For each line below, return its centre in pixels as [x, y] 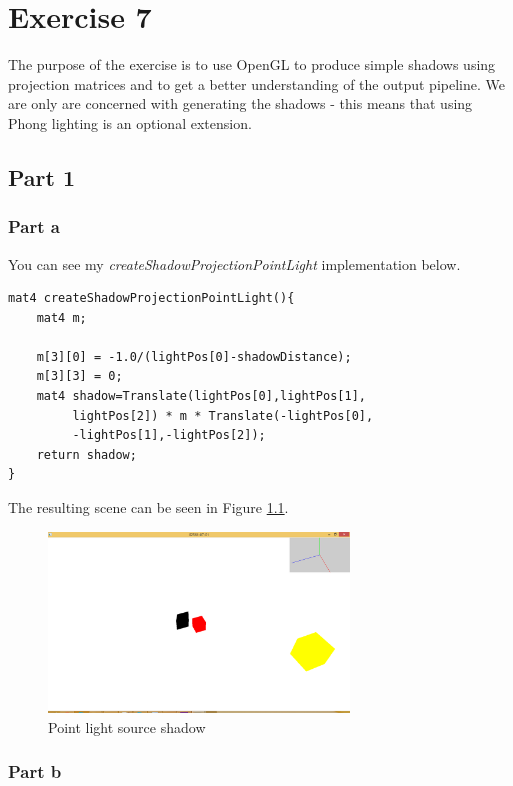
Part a [34, 226]
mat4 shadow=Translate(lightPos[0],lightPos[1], [201, 396]
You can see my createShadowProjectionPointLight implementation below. [234, 263]
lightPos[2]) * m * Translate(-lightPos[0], [223, 415]
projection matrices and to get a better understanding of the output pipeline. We [256, 83]
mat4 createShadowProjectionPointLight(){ [151, 298]
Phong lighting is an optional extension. [130, 122]
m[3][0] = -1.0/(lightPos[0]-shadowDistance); [194, 356]
